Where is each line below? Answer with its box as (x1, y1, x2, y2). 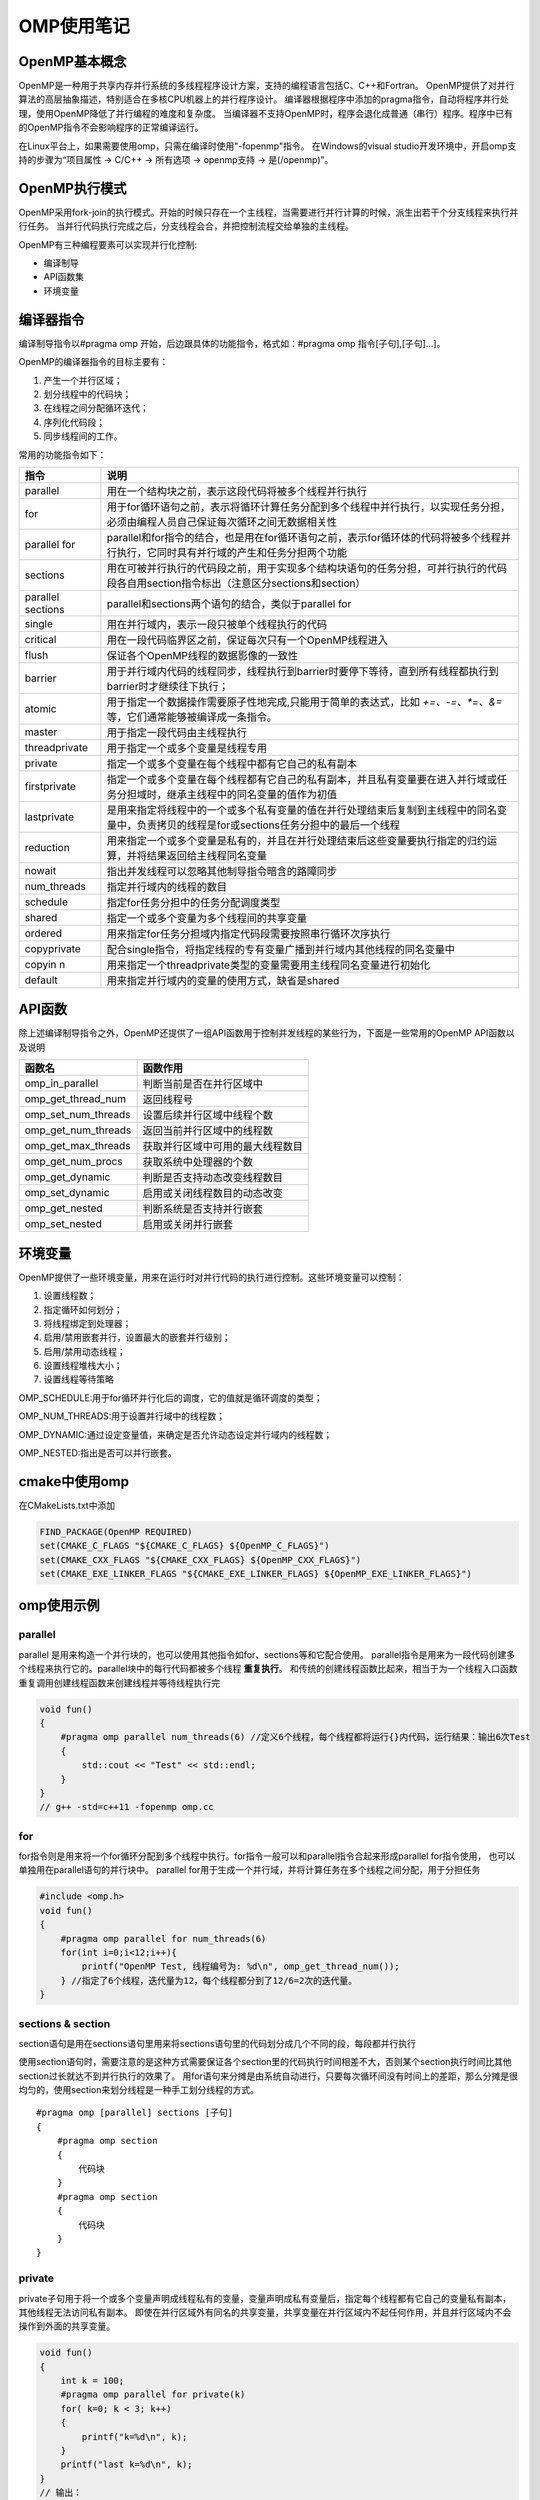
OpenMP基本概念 (18, 53, 127, 70)
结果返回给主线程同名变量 (146, 848, 268, 862)
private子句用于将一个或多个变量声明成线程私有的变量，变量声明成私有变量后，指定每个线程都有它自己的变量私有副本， (18, 2292, 512, 2304)
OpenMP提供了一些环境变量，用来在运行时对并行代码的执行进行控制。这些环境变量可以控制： (18, 1271, 405, 1283)
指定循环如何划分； (43, 1303, 123, 1315)
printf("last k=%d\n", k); (60, 2459, 194, 2470)
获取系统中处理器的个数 (142, 1155, 254, 1169)
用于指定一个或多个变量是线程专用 (106, 741, 268, 755)
